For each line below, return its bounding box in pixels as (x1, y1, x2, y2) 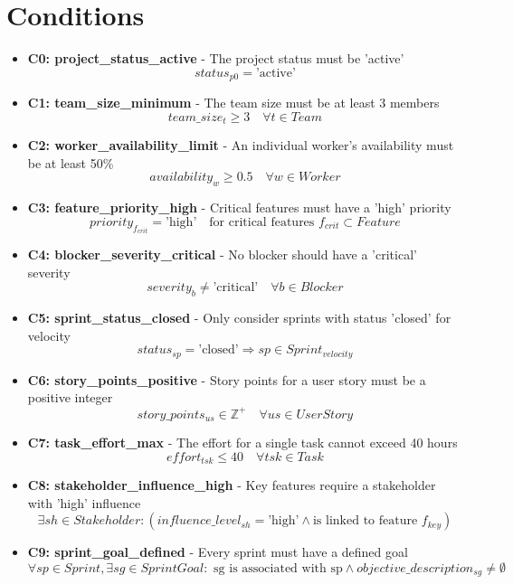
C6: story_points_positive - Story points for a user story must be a (27, 370, 426, 389)
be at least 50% (27, 153, 114, 172)
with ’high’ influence (27, 493, 141, 512)
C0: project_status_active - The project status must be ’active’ (27, 49, 404, 68)
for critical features (209, 215, 315, 229)
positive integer (27, 388, 113, 407)
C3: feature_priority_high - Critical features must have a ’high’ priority (27, 198, 451, 217)
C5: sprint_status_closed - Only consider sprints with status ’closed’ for (27, 308, 451, 327)
